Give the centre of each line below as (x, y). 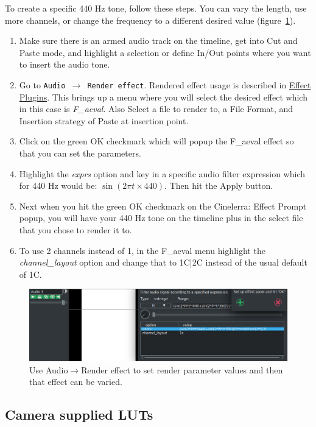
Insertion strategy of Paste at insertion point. (104, 120)
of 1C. (30, 274)
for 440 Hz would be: (58, 185)
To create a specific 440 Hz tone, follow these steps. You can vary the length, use (156, 8)
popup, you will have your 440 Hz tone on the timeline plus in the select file (161, 218)
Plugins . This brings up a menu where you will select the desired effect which (163, 97)
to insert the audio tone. (65, 64)
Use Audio (49, 369)
